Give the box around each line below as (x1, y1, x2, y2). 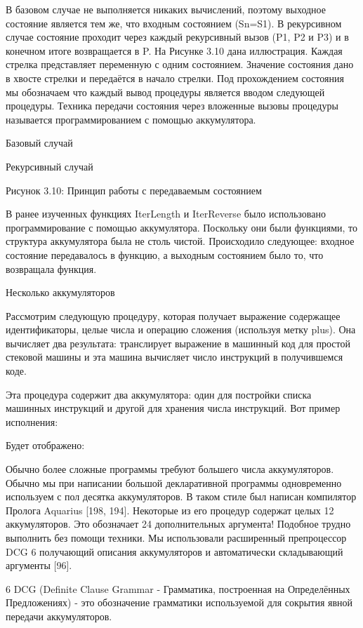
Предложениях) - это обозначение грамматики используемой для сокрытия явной (6, 595, 353, 610)
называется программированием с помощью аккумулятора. (6, 112, 256, 126)
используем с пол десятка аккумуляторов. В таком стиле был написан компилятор (6, 489, 357, 504)
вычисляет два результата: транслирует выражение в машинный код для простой (6, 335, 350, 350)
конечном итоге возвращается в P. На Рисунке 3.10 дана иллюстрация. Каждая (6, 43, 343, 58)
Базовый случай (6, 135, 73, 150)
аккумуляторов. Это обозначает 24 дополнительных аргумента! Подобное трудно (6, 516, 351, 531)
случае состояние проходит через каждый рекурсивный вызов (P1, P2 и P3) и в (6, 29, 349, 44)
